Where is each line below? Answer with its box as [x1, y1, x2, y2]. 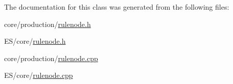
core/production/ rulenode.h [4, 18, 91, 29]
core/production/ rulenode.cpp [4, 52, 98, 63]
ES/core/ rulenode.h [4, 36, 66, 46]
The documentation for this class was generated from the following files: [4, 2, 229, 12]
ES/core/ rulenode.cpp [4, 70, 73, 80]
